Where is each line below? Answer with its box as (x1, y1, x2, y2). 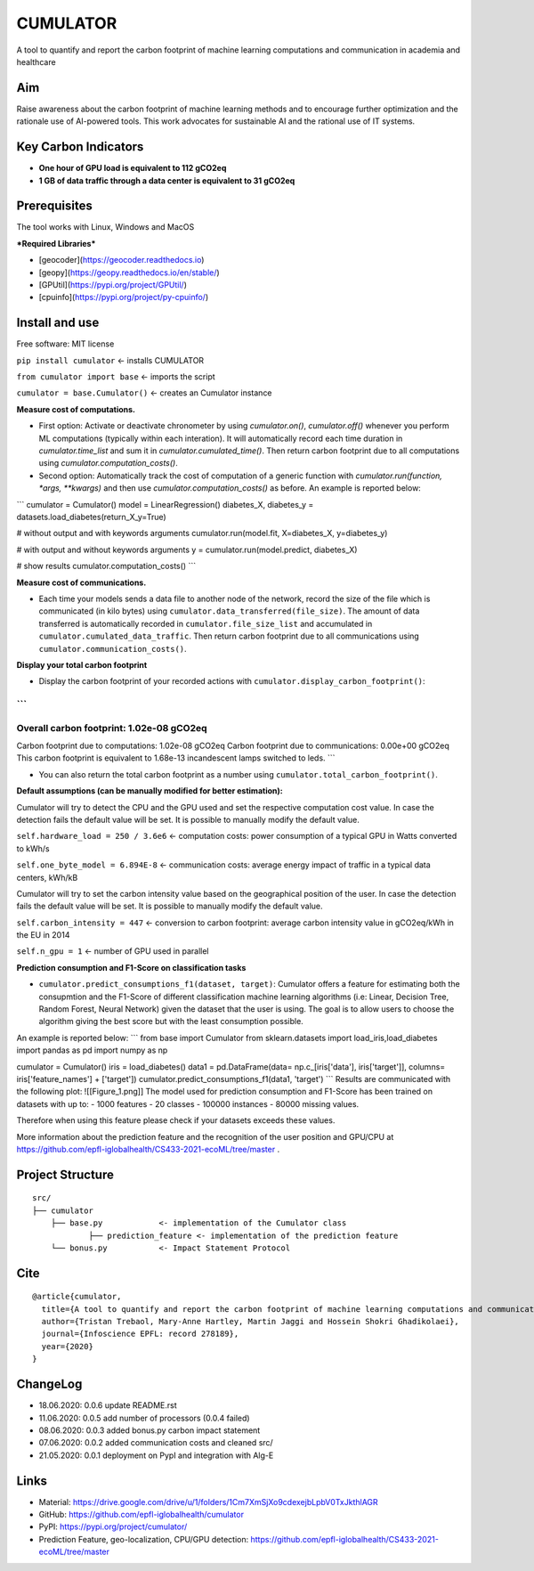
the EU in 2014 (16, 930, 70, 940)
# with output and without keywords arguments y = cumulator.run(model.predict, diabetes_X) (16, 544, 358, 555)
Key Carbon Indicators (16, 139, 144, 155)
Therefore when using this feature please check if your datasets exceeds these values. (16, 1115, 336, 1126)
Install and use (16, 315, 100, 330)
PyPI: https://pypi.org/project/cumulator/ (38, 1521, 188, 1532)
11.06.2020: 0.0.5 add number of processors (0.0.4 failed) (38, 1412, 250, 1423)
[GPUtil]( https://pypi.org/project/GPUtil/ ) (38, 280, 187, 289)
